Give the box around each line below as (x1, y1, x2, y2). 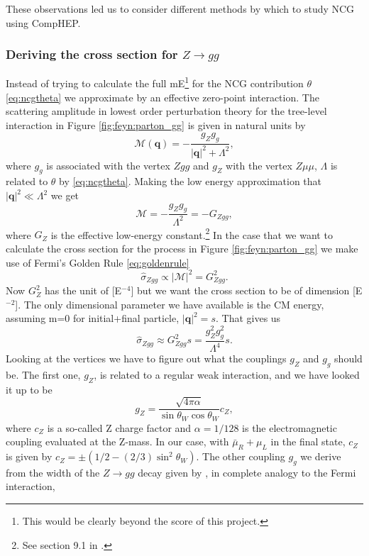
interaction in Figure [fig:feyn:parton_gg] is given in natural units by (6, 117, 306, 132)
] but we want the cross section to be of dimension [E (131, 283, 363, 298)
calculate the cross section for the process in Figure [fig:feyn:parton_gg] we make (6, 241, 358, 256)
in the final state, (270, 434, 346, 449)
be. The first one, (6, 367, 81, 382)
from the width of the (6, 465, 100, 479)
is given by (6, 449, 53, 464)
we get (50, 188, 79, 202)
